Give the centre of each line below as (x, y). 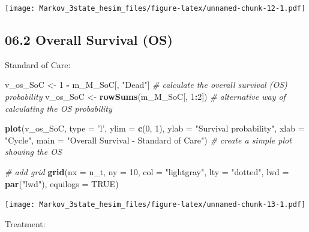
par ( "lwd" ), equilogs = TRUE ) (62, 183)
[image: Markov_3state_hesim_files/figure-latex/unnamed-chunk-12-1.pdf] (155, 8)
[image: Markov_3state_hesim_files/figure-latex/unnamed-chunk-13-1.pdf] (155, 205)
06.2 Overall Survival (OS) (89, 40)
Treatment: (25, 223)
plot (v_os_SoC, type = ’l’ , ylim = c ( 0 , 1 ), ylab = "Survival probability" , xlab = (155, 128)
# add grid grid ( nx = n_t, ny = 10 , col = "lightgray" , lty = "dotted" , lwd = (147, 172)
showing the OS (33, 152)
